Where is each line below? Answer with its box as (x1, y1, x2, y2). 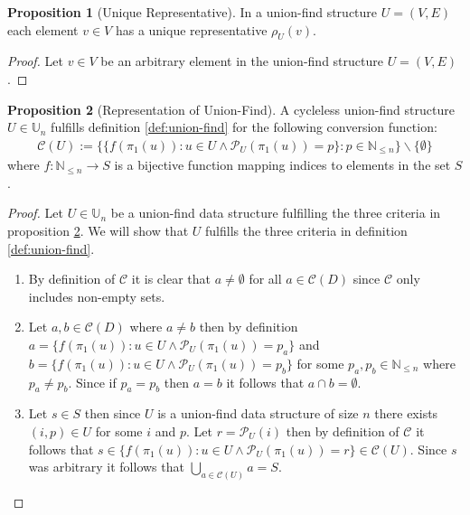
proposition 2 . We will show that (7, 221, 189, 240)
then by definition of (286, 421, 399, 440)
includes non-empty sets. (28, 286, 165, 305)
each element (7, 20, 79, 39)
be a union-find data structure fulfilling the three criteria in (110, 203, 441, 222)
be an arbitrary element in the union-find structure (100, 51, 383, 70)
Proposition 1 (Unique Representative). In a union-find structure (7, 3, 378, 21)
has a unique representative (115, 20, 268, 39)
